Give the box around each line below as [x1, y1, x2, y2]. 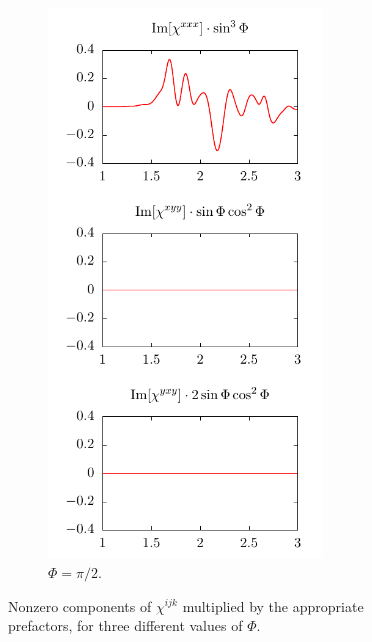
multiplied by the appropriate [182, 595, 364, 616]
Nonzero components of [8, 595, 152, 616]
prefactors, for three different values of [8, 615, 243, 636]
